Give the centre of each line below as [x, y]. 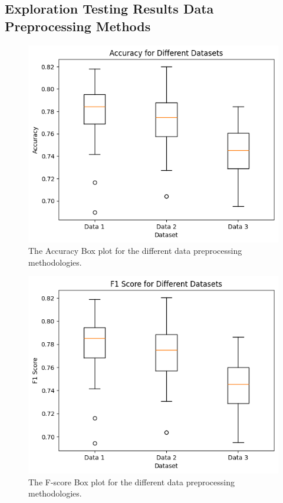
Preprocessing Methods [78, 26]
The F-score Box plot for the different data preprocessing [132, 482]
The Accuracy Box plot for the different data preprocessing [135, 251]
